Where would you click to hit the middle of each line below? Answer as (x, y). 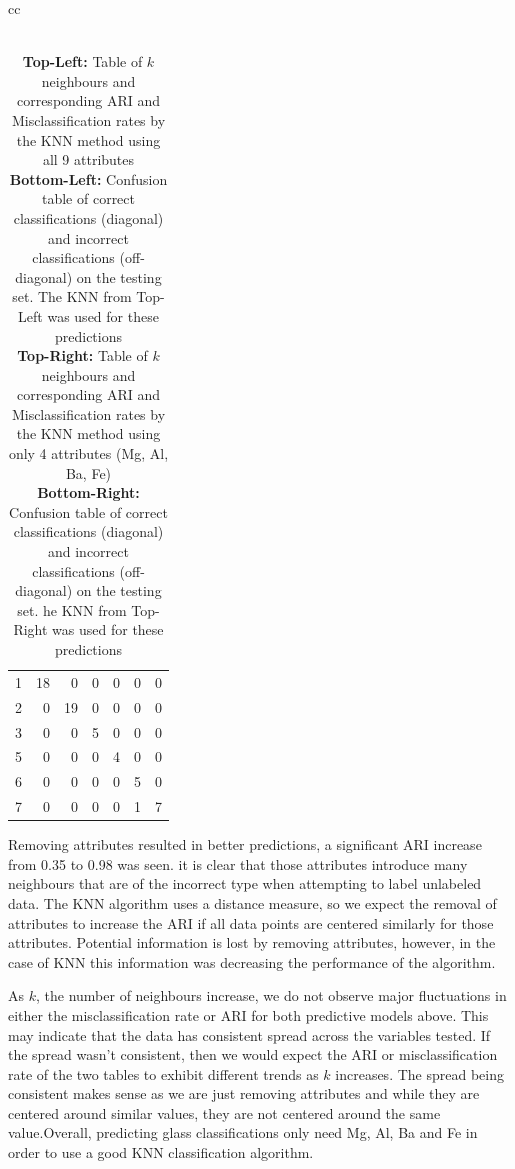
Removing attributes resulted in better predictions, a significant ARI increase (245, 844)
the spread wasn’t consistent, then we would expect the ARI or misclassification (253, 1054)
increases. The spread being (419, 1073)
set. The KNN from (72, 296)
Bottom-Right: (88, 492)
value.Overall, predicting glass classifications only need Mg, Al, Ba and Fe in (243, 1132)
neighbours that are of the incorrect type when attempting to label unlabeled (245, 883)
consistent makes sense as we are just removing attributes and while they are (244, 1093)
